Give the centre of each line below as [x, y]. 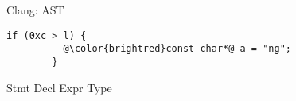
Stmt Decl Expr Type [59, 87]
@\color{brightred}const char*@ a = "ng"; [177, 49]
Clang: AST [35, 10]
